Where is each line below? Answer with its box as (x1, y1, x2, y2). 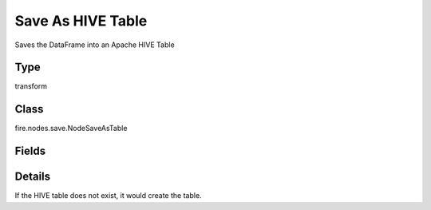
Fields (14, 145, 46, 158)
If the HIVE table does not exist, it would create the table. (14, 191, 203, 200)
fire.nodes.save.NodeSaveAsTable (14, 124, 128, 133)
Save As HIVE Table (14, 12, 148, 30)
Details (14, 170, 51, 184)
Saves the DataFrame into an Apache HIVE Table (14, 40, 175, 50)
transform (14, 81, 48, 91)
